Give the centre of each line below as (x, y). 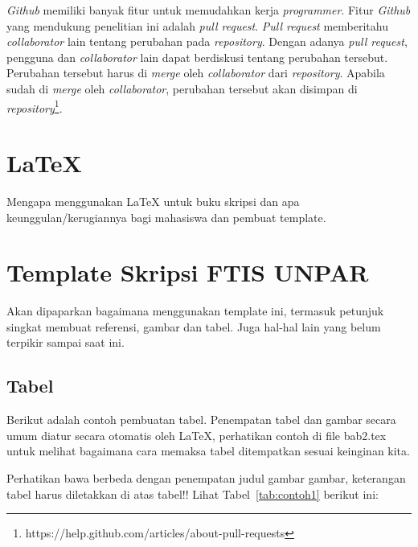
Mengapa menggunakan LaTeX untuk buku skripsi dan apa (153, 201)
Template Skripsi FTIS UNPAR (188, 272)
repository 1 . (35, 106)
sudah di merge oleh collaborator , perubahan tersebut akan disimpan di (182, 88)
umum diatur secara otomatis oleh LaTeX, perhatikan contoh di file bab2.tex (197, 435)
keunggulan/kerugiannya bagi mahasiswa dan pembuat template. (166, 217)
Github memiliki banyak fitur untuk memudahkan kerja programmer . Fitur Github (209, 10)
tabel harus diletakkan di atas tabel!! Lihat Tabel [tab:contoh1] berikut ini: (193, 494)
